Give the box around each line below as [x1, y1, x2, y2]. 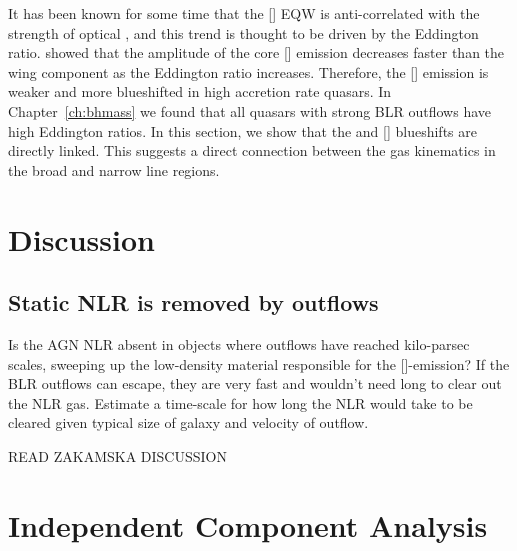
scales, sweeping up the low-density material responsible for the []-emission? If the [8, 353, 510, 374]
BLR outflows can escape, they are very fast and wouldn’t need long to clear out [8, 373, 502, 394]
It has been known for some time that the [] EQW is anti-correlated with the [8, 3, 480, 23]
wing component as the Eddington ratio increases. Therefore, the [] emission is [8, 61, 489, 82]
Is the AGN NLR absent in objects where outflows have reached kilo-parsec [8, 333, 470, 354]
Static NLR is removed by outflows [8, 287, 379, 318]
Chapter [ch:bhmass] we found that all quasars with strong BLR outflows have [8, 100, 492, 121]
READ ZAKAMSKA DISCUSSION [8, 445, 227, 466]
